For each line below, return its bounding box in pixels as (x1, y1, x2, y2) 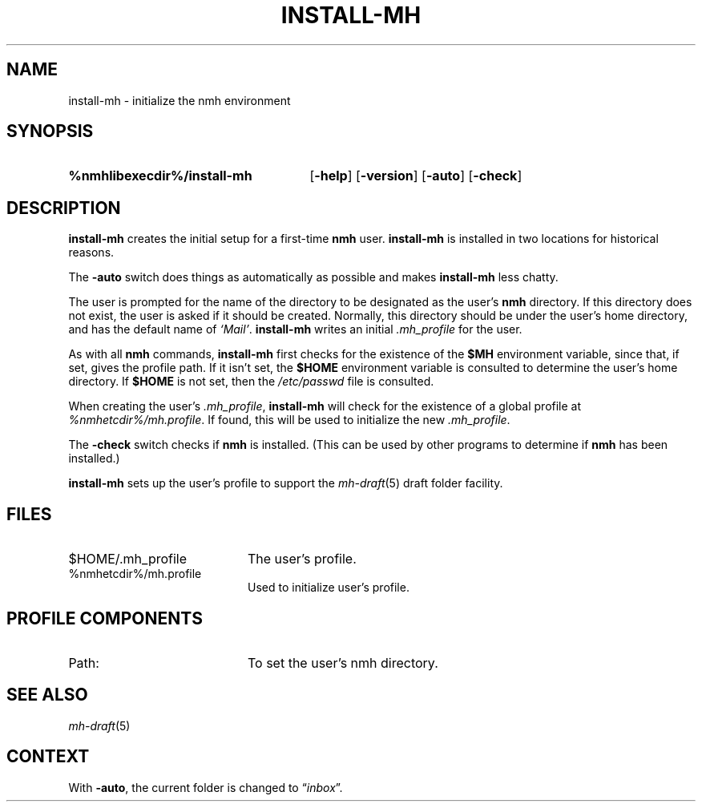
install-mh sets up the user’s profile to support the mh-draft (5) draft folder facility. (68, 476, 503, 491)
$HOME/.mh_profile (68, 551, 188, 568)
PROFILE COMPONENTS (6, 608, 203, 628)
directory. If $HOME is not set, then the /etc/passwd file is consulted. (68, 374, 434, 389)
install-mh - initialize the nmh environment (68, 93, 291, 107)
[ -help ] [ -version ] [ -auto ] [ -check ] (309, 168, 522, 184)
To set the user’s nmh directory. (247, 654, 438, 671)
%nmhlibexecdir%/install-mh (68, 168, 252, 184)
